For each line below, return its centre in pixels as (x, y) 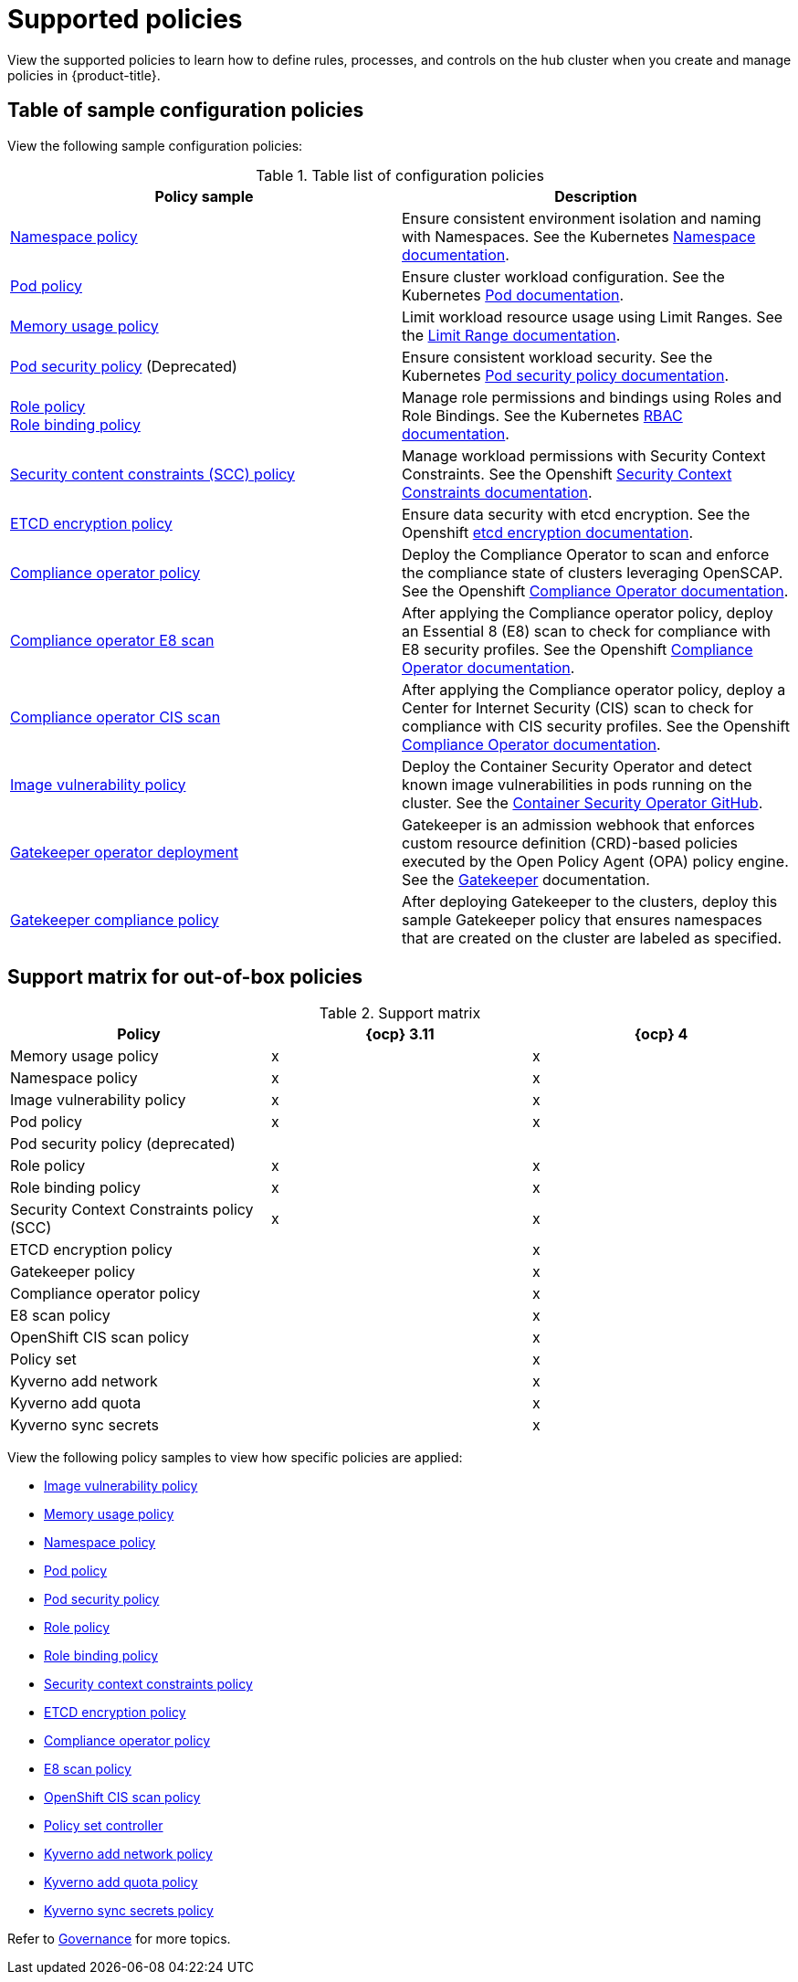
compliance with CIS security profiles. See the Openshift (596, 726)
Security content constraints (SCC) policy (153, 474)
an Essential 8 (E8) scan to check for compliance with (586, 631)
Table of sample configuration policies (186, 111)
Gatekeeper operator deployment (125, 852)
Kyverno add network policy (128, 1854)
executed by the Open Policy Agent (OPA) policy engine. (595, 861)
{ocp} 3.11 (400, 1034)
